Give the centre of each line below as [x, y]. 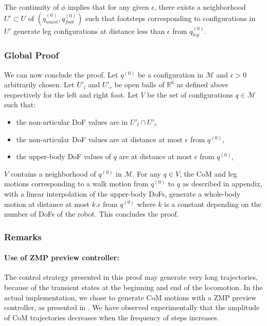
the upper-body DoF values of [64, 156]
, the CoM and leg [208, 173]
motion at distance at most [47, 204]
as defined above [202, 84]
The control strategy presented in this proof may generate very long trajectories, [131, 277]
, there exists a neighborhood [200, 7]
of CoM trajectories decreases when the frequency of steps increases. [112, 317]
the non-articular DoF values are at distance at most [99, 139]
